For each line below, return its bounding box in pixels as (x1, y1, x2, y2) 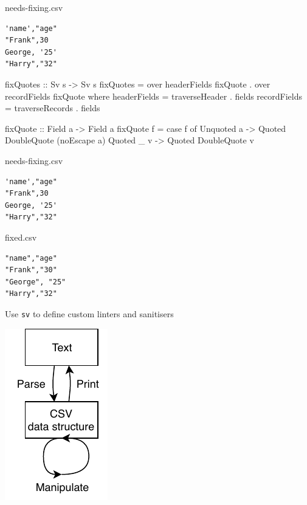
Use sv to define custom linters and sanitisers (5, 307, 174, 320)
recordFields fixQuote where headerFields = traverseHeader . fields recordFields (5, 89, 302, 102)
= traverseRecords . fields (5, 101, 100, 114)
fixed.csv (5, 230, 37, 243)
